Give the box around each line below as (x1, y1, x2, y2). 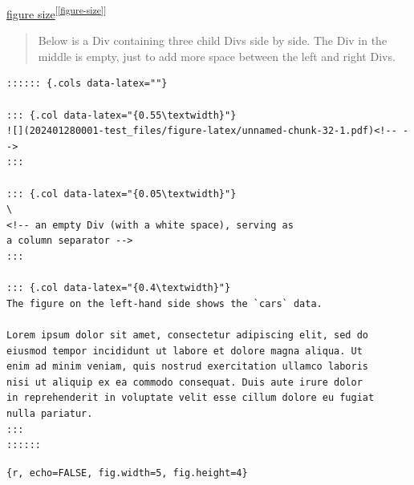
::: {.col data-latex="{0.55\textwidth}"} (6, 109, 237, 121)
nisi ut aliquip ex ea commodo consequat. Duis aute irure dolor (6, 376, 363, 388)
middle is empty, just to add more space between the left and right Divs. (38, 47, 396, 64)
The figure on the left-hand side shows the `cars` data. (6, 297, 323, 309)
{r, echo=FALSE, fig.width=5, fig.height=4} (6, 467, 248, 479)
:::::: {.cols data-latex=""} (6, 78, 168, 90)
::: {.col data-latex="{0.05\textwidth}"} (6, 188, 237, 200)
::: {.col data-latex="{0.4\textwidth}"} (6, 282, 231, 294)
